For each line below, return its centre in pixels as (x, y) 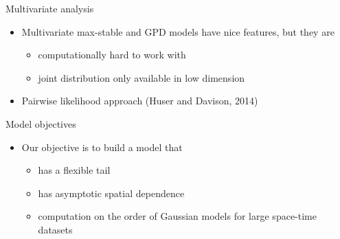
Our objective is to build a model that (102, 147)
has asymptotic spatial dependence (111, 193)
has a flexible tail (74, 170)
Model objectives (41, 123)
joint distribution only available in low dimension (141, 77)
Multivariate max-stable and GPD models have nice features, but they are (178, 31)
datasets (55, 229)
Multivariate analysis (50, 8)
